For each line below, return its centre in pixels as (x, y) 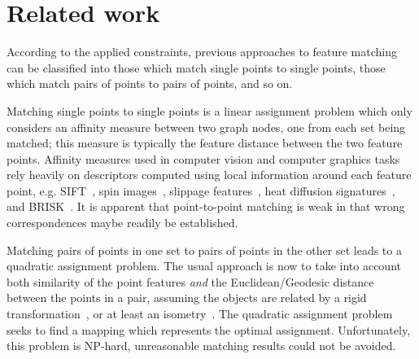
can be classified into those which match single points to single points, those (196, 67)
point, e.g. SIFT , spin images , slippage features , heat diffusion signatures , (201, 190)
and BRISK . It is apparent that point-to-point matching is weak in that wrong (206, 206)
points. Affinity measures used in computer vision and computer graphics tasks (203, 158)
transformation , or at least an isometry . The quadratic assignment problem (200, 314)
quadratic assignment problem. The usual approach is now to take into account (204, 266)
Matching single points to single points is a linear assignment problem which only (209, 110)
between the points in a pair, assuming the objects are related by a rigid (187, 298)
